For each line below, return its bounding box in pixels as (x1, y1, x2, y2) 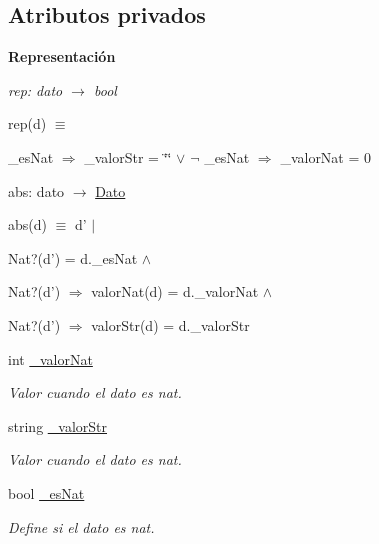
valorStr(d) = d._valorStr (91, 314, 250, 335)
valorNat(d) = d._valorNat (91, 281, 259, 302)
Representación (8, 46, 116, 67)
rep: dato (8, 79, 63, 100)
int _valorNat (8, 348, 93, 369)
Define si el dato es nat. (8, 516, 155, 537)
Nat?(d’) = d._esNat (8, 247, 138, 268)
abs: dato (8, 180, 65, 201)
